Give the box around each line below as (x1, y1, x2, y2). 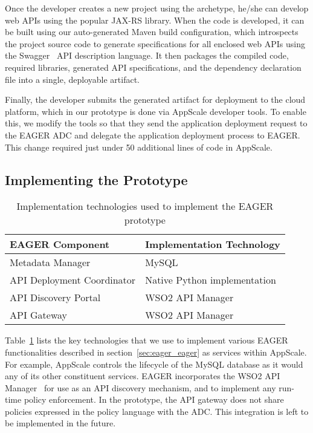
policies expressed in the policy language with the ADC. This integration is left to (5, 405, 309, 417)
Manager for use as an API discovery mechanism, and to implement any (5, 381, 276, 394)
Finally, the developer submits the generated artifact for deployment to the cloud (5, 93, 306, 106)
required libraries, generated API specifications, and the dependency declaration (5, 60, 302, 73)
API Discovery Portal (10, 290, 101, 305)
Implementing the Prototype (5, 170, 188, 189)
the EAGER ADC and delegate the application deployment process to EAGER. (5, 128, 300, 141)
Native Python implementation (145, 273, 276, 287)
